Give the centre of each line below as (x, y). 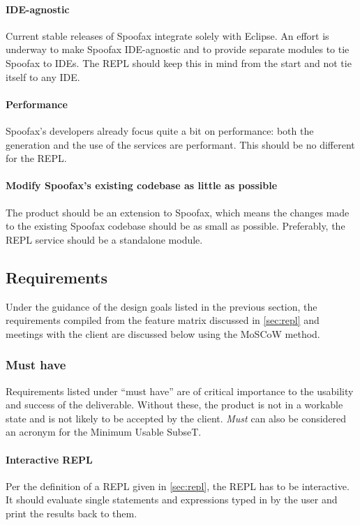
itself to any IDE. (43, 76)
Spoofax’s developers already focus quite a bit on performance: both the (160, 130)
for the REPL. (36, 158)
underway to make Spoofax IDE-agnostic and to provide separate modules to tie (178, 49)
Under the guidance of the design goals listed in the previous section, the (162, 306)
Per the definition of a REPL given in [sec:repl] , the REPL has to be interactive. (178, 486)
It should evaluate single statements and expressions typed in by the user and (172, 500)
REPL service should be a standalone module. (104, 239)
